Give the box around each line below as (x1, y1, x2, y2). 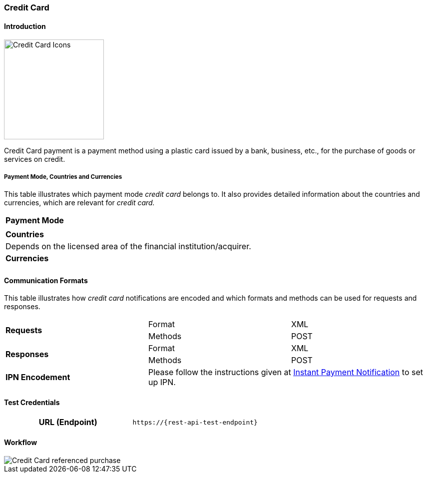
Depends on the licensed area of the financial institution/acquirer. (5, 241, 251, 251)
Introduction (4, 21, 46, 30)
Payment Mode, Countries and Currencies (4, 173, 122, 180)
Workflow (4, 438, 37, 447)
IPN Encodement (5, 372, 70, 383)
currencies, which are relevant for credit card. (4, 198, 155, 207)
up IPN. (148, 377, 176, 388)
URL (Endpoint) (38, 417, 97, 428)
